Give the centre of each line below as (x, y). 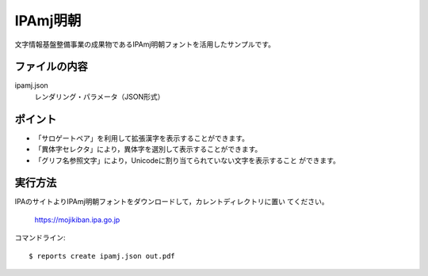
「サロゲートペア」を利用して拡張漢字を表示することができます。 (142, 138)
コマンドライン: (40, 238)
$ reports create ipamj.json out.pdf (102, 256)
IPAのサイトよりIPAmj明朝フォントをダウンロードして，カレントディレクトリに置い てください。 (172, 202)
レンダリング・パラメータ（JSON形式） (99, 96)
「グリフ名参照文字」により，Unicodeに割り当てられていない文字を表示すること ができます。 (187, 160)
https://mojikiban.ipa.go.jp (77, 219)
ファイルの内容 (51, 67)
